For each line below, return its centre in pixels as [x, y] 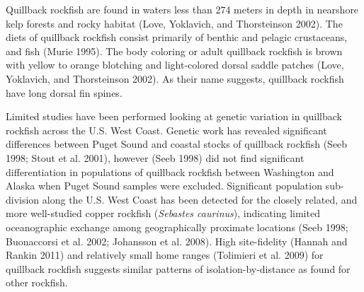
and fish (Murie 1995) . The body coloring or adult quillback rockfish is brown [174, 51]
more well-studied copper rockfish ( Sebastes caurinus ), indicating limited [163, 213]
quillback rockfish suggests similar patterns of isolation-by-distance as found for [178, 268]
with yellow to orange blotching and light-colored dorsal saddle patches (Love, [175, 65]
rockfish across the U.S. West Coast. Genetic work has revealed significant [166, 130]
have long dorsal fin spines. [64, 92]
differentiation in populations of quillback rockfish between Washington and [170, 171]
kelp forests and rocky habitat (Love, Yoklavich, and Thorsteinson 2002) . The [174, 23]
